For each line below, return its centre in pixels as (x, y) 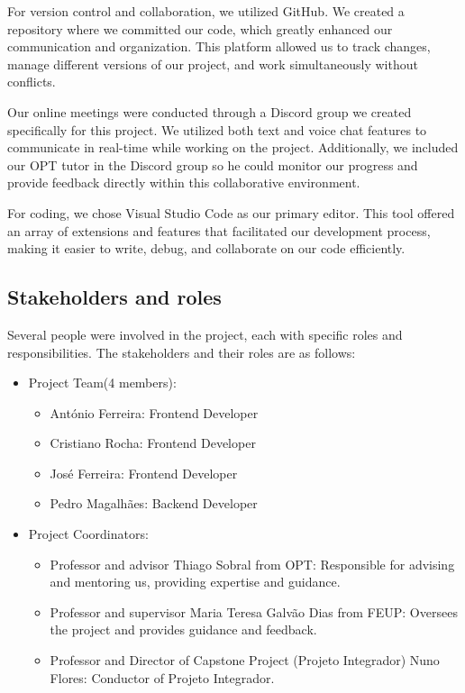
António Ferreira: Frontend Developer (154, 412)
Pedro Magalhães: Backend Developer (154, 503)
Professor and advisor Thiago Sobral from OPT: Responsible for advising (252, 564)
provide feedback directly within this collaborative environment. (184, 182)
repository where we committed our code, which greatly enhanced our (200, 28)
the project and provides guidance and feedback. (183, 629)
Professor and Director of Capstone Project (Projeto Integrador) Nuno (245, 660)
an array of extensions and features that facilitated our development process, (219, 230)
